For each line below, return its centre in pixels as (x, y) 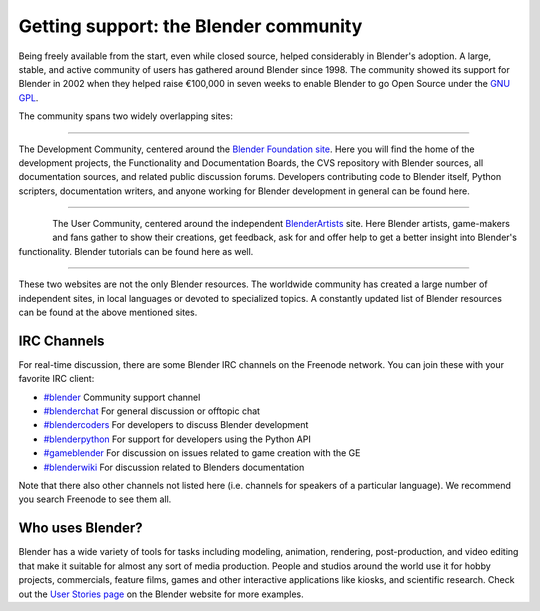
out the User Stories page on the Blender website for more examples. (161, 594)
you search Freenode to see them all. (95, 499)
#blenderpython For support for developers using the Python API (177, 439)
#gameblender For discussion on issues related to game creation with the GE (202, 453)
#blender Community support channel (122, 397)
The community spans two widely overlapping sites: (126, 116)
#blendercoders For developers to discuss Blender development (176, 425)
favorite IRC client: (56, 379)
